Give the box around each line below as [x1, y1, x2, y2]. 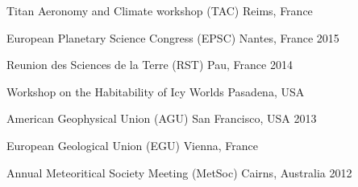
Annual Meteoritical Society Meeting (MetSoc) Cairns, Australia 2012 [6, 164, 352, 181]
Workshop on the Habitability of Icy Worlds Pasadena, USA [6, 83, 305, 100]
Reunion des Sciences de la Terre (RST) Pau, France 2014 [6, 56, 293, 73]
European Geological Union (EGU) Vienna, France [6, 136, 259, 153]
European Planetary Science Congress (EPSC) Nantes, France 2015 [6, 29, 339, 46]
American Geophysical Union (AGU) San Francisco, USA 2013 [6, 110, 317, 127]
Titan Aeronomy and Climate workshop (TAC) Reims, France [6, 2, 313, 18]
